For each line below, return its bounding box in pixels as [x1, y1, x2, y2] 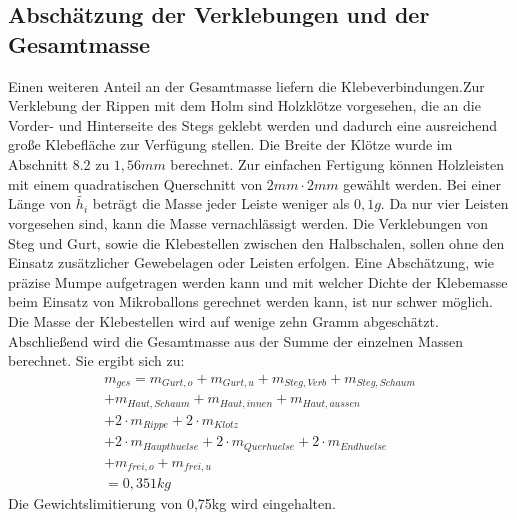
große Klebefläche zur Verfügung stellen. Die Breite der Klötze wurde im [8, 134, 453, 155]
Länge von [8, 193, 72, 214]
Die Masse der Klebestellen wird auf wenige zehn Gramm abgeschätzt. [8, 310, 439, 331]
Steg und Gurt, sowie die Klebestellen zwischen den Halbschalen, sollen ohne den [8, 232, 505, 253]
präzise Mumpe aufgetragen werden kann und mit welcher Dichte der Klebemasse [8, 271, 508, 292]
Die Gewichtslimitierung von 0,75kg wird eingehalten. [8, 493, 336, 514]
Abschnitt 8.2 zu [8, 153, 110, 174]
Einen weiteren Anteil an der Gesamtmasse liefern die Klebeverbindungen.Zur [8, 75, 485, 96]
